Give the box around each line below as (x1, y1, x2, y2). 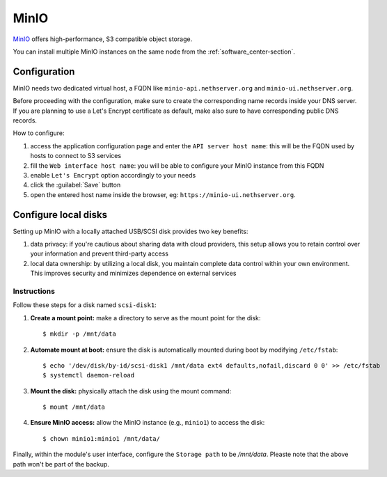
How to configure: (13, 129, 65, 137)
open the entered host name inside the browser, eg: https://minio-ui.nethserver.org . (30, 190, 296, 198)
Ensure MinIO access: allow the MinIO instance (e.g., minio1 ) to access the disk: (30, 419, 265, 427)
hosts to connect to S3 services (30, 152, 122, 160)
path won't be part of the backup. (13, 460, 109, 468)
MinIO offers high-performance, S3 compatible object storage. (13, 35, 193, 43)
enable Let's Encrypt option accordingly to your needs (30, 171, 196, 179)
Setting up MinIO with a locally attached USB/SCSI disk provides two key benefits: (13, 227, 248, 235)
